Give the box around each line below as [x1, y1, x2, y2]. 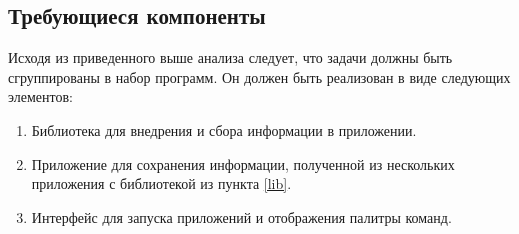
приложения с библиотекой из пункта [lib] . [31, 173, 292, 194]
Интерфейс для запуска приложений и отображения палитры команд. [31, 206, 452, 227]
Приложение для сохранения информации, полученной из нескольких [31, 153, 455, 174]
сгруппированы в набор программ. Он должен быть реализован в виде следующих [8, 66, 511, 87]
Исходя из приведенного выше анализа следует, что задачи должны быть [8, 47, 453, 68]
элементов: [8, 86, 73, 107]
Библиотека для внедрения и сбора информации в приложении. [31, 119, 417, 140]
